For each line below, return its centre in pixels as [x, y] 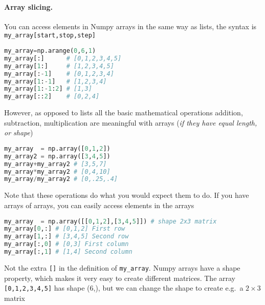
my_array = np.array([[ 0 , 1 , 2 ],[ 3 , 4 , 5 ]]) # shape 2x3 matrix [111, 221]
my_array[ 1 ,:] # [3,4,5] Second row [67, 237]
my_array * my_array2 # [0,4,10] [57, 171]
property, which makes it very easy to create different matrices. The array [120, 278]
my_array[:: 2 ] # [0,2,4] [52, 97]
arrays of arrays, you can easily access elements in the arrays [99, 205]
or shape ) [19, 133]
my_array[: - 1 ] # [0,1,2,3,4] [59, 74]
